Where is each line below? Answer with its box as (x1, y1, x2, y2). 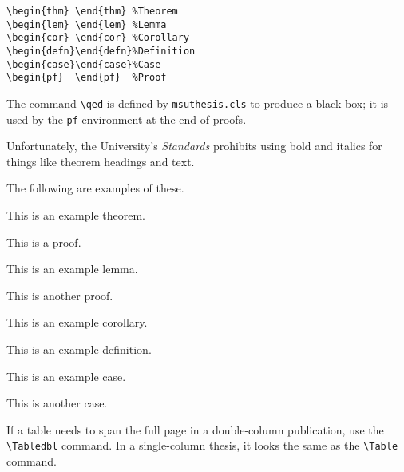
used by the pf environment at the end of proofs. (6, 110, 247, 127)
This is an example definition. (6, 341, 152, 357)
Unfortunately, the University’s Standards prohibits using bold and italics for (6, 137, 382, 154)
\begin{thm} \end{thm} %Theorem (6, 6, 178, 17)
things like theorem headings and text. (6, 153, 195, 169)
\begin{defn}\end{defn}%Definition (6, 45, 196, 57)
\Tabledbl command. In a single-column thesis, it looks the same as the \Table (6, 437, 398, 454)
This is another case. (6, 395, 108, 411)
